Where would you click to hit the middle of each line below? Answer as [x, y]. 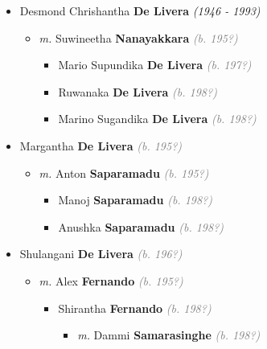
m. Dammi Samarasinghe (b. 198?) [169, 335]
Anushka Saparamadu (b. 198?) [141, 226]
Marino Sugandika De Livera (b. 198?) [157, 119]
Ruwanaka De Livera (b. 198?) [138, 91]
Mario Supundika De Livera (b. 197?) [155, 65]
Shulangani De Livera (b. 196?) [101, 254]
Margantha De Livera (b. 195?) [101, 145]
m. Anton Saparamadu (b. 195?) [124, 172]
